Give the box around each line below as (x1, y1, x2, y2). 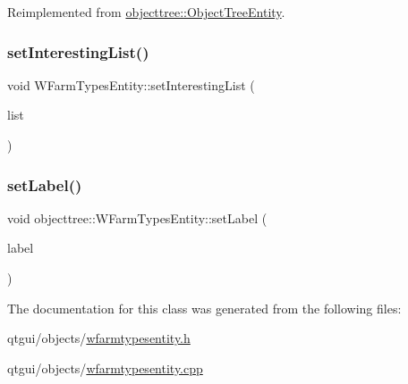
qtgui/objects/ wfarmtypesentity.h (7, 329, 191, 347)
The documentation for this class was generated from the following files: (7, 298, 402, 317)
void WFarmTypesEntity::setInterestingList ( (7, 75, 255, 94)
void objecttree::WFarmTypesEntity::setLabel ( (7, 208, 268, 227)
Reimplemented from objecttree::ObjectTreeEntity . (7, 3, 285, 21)
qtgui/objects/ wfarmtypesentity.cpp (7, 358, 203, 377)
